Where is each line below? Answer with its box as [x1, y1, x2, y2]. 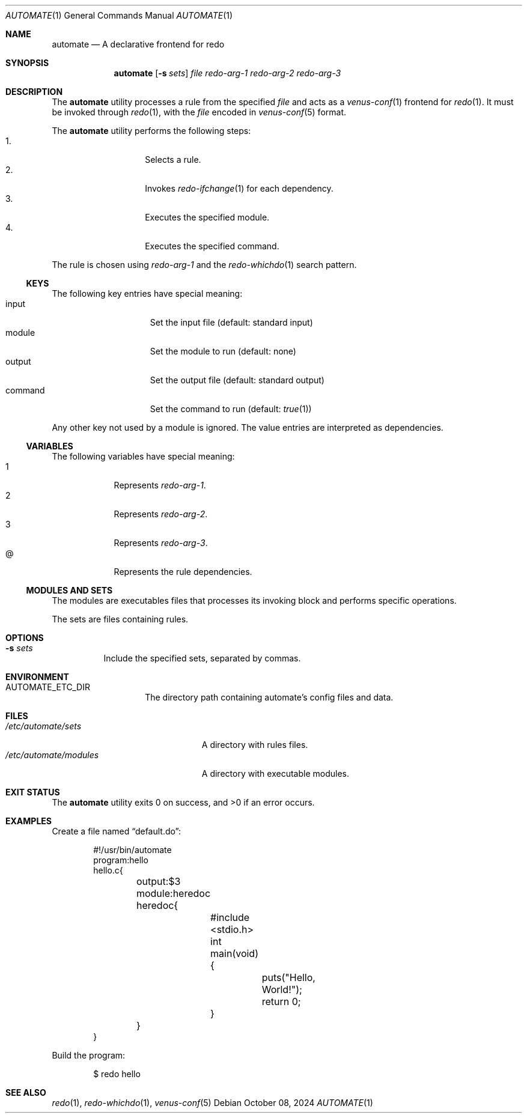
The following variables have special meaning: [52, 451, 235, 461]
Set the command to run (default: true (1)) [150, 404, 312, 414]
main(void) [210, 947, 258, 959]
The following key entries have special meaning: [52, 288, 243, 299]
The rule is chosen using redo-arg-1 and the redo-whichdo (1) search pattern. [52, 260, 357, 270]
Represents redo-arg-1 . [114, 480, 206, 490]
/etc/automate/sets [5, 721, 82, 731]
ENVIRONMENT [5, 672, 69, 682]
